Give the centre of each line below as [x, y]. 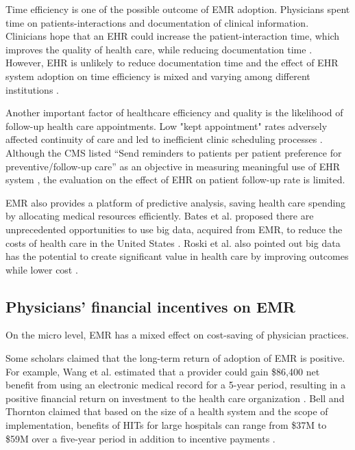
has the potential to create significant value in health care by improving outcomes [177, 256]
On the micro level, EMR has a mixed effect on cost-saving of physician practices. [177, 335]
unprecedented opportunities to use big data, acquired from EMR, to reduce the [174, 229]
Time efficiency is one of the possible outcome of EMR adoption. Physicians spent [178, 9]
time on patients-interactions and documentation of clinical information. [157, 22]
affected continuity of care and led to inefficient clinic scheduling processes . [164, 139]
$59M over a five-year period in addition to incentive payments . [140, 438]
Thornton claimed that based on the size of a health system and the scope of [167, 411]
